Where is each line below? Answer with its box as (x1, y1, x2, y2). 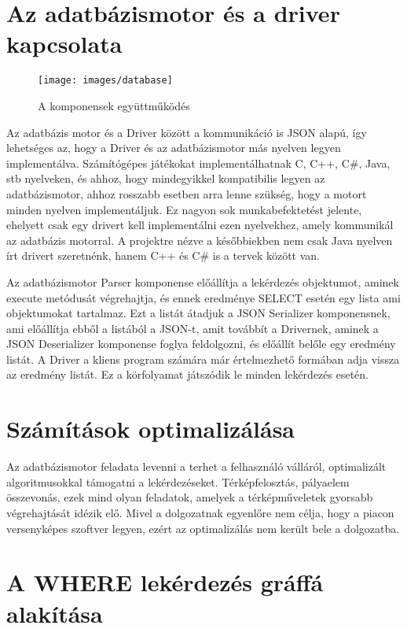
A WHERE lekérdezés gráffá (6, 566, 324, 598)
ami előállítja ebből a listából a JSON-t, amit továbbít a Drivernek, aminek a (6, 320, 379, 336)
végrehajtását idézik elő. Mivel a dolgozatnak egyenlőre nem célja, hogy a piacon (6, 504, 394, 520)
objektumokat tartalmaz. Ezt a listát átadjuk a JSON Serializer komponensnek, (6, 305, 390, 321)
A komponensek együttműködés (38, 97, 190, 113)
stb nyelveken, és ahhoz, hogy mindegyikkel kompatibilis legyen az (6, 170, 325, 187)
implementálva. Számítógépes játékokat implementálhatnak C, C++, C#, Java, (6, 154, 390, 171)
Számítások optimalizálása (6, 413, 295, 445)
